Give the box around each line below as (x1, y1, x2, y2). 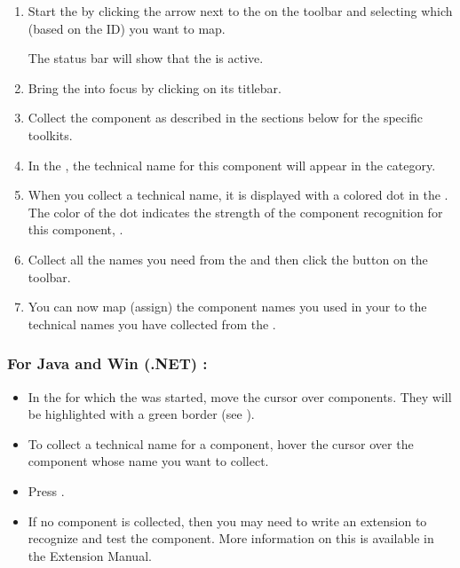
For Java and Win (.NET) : (7, 352, 208, 375)
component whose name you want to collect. (28, 452, 269, 470)
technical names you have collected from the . (28, 314, 276, 333)
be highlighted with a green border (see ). (28, 405, 255, 423)
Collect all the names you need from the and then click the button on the (28, 249, 428, 268)
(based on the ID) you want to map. (28, 19, 226, 37)
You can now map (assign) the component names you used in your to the (28, 297, 427, 316)
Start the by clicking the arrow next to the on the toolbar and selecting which (28, 2, 453, 20)
